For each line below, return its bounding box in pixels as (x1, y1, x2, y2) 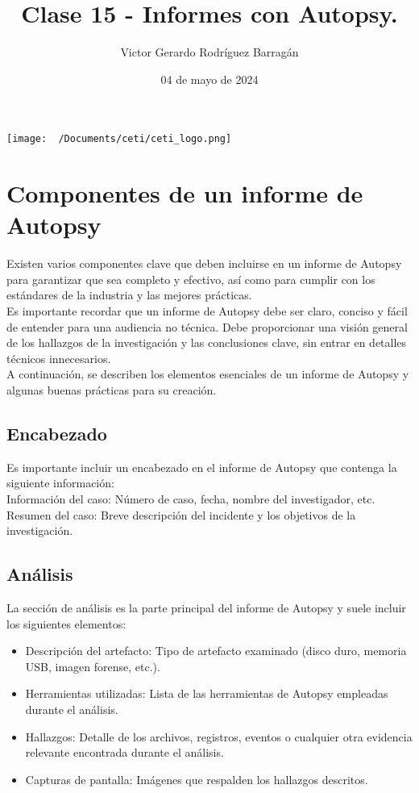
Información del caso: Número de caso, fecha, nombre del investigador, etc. (6, 490, 375, 507)
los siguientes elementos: (6, 615, 127, 632)
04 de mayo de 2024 (160, 70, 259, 87)
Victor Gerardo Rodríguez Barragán (120, 44, 299, 61)
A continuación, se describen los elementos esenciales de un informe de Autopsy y (6, 365, 409, 382)
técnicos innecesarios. (6, 349, 111, 366)
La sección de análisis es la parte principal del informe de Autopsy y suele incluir (6, 599, 406, 616)
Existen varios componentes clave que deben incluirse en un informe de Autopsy (6, 255, 402, 272)
